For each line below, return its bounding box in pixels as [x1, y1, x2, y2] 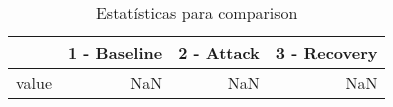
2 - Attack [178, 41, 260, 64]
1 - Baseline [68, 41, 163, 64]
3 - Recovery [275, 41, 378, 64]
